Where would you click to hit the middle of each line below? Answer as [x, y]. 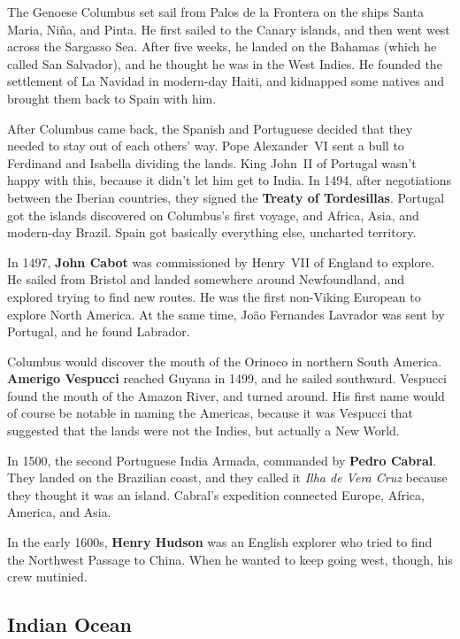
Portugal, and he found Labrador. [99, 331]
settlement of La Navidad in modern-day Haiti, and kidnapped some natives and [226, 81]
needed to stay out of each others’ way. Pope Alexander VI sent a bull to [206, 146]
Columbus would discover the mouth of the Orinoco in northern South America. [225, 361]
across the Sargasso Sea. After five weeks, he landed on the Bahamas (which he [222, 46]
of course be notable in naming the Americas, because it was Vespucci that [210, 413]
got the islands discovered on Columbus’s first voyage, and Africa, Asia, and [213, 215]
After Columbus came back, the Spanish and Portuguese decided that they [210, 128]
